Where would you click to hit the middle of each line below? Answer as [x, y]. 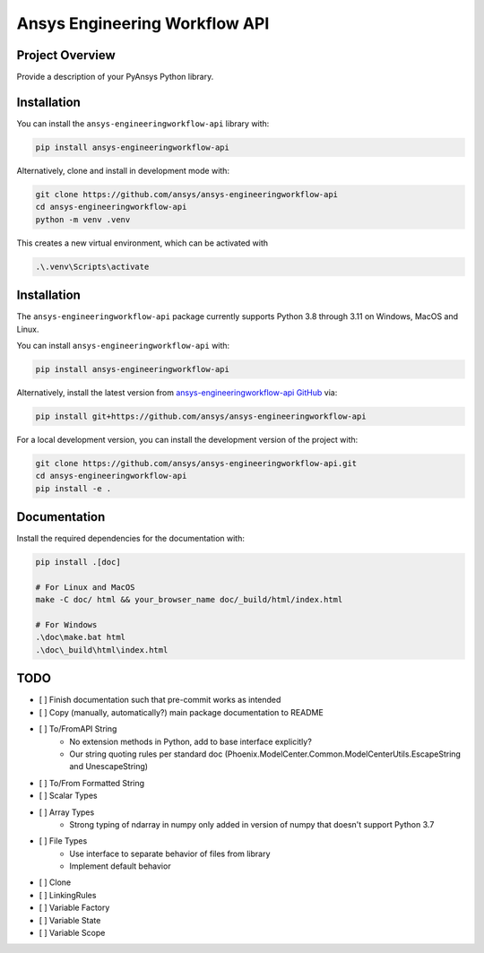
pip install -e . [73, 488]
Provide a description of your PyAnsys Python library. [115, 77]
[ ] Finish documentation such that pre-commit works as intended [160, 700]
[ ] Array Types [67, 812]
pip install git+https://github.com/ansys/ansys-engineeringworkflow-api [201, 416]
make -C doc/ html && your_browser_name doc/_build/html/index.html [189, 600]
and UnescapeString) [108, 767]
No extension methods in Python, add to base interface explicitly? [191, 741]
